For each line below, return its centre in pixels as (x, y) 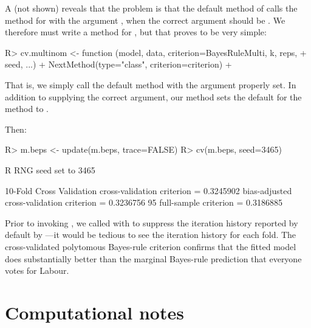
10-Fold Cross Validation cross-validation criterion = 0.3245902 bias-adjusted (149, 190)
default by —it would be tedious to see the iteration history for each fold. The (151, 235)
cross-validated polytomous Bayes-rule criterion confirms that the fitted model (151, 246)
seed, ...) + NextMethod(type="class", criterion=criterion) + (118, 64)
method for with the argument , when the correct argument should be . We (145, 20)
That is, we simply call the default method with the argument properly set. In (151, 84)
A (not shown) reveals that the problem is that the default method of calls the (151, 8)
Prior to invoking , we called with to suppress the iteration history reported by (152, 222)
